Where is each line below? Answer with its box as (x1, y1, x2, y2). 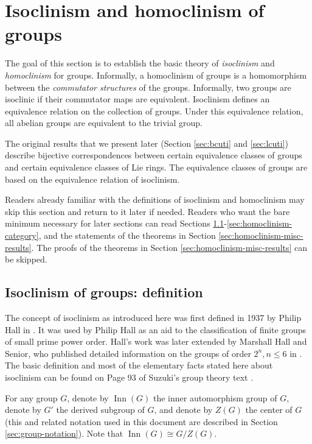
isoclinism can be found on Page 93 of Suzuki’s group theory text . (5, 370, 254, 383)
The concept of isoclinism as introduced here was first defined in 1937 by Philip (5, 311, 302, 324)
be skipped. (5, 253, 47, 266)
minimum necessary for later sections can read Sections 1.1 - (5, 217, 227, 230)
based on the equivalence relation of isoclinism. (5, 172, 180, 185)
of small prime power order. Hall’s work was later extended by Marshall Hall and (5, 335, 307, 348)
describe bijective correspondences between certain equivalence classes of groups (5, 149, 302, 161)
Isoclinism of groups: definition (5, 283, 203, 301)
